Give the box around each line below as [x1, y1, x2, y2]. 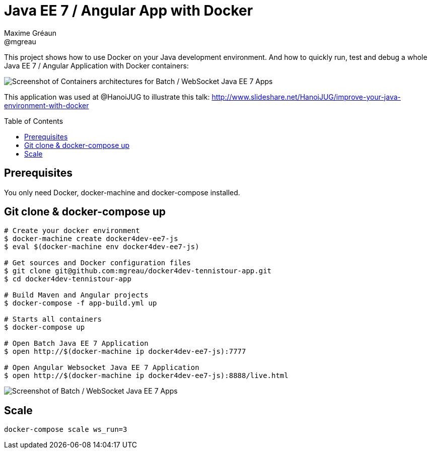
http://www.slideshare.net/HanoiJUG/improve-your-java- [211, 92, 401, 101]
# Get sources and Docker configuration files [4, 259, 191, 267]
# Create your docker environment [4, 226, 140, 235]
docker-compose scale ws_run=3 [4, 425, 127, 434]
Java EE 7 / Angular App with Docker [4, 2, 253, 19]
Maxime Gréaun [4, 28, 57, 37]
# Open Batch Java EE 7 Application [4, 339, 149, 348]
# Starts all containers [4, 315, 102, 324]
